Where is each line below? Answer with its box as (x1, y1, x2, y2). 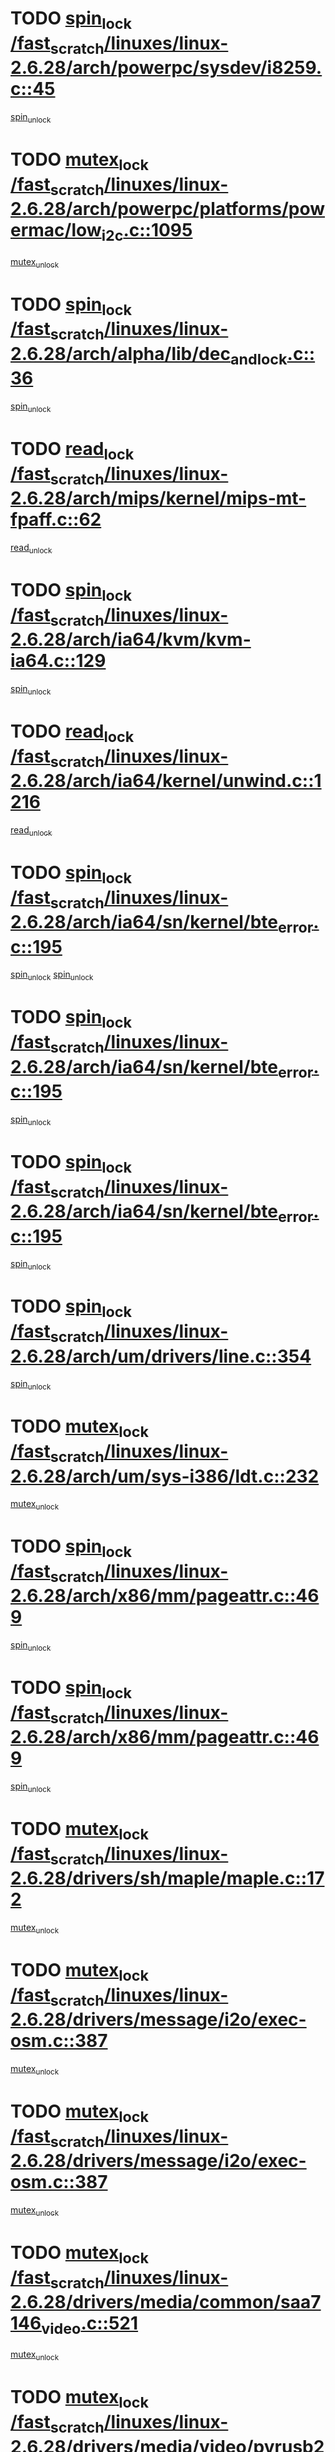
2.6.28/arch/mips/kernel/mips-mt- (10, 487, 307, 510)
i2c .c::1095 (101, 219, 193, 245)
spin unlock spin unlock (10, 968, 94, 983)
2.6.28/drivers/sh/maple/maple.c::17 (10, 1867, 325, 1890)
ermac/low (10, 219, 102, 242)
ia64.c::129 (10, 650, 107, 672)
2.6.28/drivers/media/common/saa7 (10, 2291, 322, 2314)
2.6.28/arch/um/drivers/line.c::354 (10, 1345, 312, 1367)
